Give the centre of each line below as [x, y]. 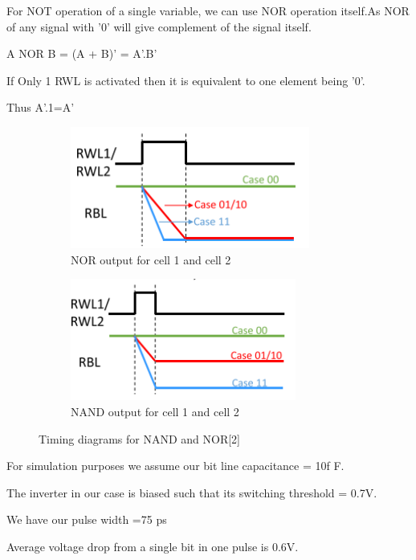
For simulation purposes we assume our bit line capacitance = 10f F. [175, 466]
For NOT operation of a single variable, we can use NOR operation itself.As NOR [208, 10]
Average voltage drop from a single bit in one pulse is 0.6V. [153, 547]
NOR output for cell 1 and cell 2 [151, 259]
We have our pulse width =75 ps [87, 519]
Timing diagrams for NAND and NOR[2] [140, 438]
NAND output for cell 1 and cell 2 [155, 412]
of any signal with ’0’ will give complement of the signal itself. [159, 26]
